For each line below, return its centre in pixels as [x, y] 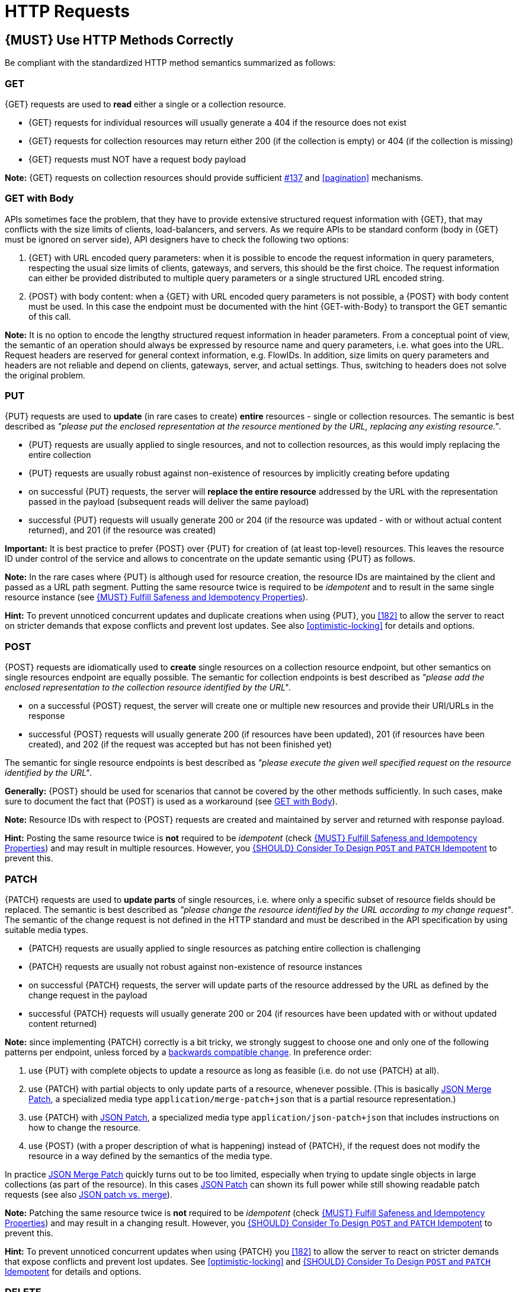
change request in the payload [88, 995]
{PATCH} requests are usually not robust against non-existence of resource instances [196, 966]
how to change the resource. [85, 1127]
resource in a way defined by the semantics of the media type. [150, 1156]
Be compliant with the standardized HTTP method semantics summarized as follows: [170, 63]
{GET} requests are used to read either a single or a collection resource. [145, 104]
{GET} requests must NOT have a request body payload [137, 159]
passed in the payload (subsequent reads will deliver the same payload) [169, 502]
